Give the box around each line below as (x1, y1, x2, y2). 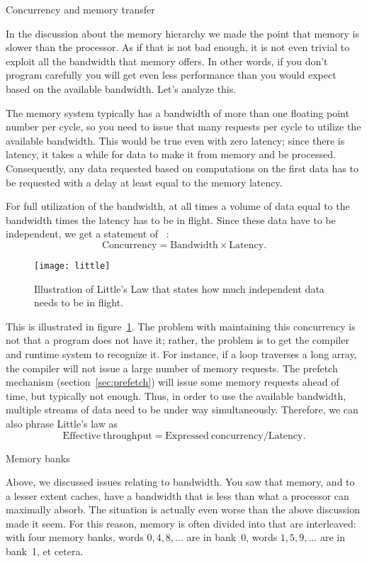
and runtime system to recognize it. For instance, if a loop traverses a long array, (6, 346, 357, 361)
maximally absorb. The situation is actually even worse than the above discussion (6, 502, 360, 517)
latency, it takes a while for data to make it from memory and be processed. (6, 147, 336, 162)
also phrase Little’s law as (6, 416, 118, 430)
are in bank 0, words (186, 530, 278, 545)
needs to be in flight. (34, 295, 124, 310)
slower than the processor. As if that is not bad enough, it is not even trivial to (6, 40, 350, 55)
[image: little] (34, 260, 111, 271)
